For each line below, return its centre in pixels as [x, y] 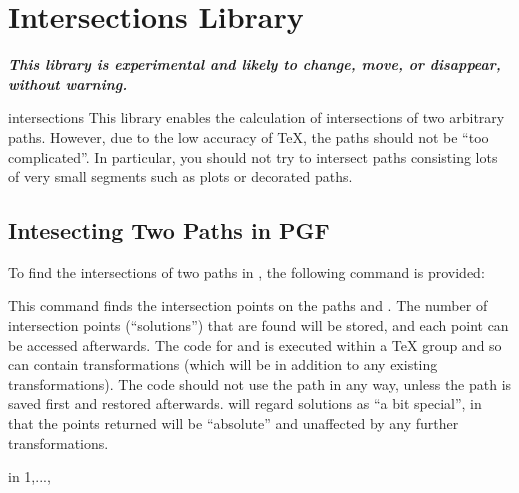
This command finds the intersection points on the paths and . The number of [248, 305]
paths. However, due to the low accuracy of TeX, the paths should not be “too [248, 136]
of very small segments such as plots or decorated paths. [180, 176]
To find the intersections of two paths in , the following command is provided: [246, 271]
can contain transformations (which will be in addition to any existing [223, 364]
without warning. [68, 83]
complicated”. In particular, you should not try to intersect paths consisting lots [253, 156]
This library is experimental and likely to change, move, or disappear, [254, 64]
